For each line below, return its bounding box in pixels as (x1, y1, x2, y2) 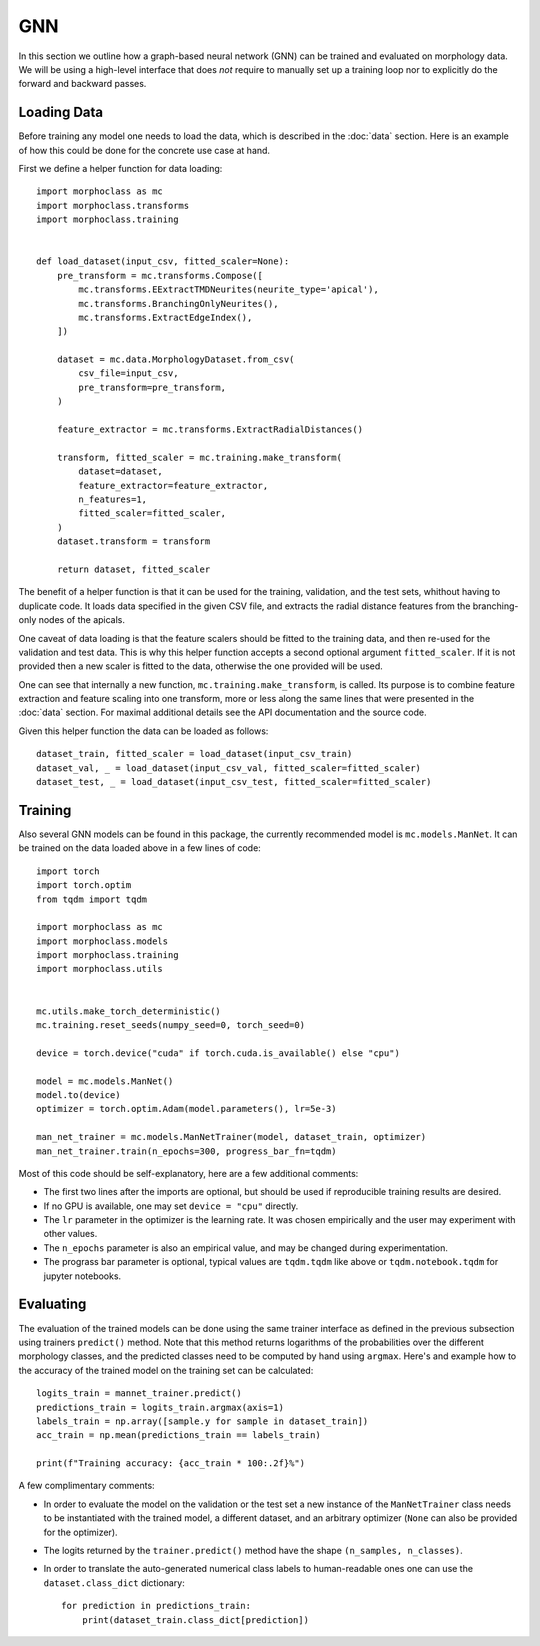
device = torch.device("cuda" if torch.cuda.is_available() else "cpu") (36, 1047, 400, 1059)
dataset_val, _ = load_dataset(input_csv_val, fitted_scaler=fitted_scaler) (36, 762, 422, 774)
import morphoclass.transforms (36, 200, 190, 211)
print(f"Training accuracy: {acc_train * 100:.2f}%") (36, 1458, 305, 1469)
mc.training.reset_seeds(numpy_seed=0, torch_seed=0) (36, 1020, 305, 1031)
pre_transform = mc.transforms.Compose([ (56, 270, 264, 281)
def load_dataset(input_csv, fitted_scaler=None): (36, 256, 290, 267)
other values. (43, 1228, 98, 1240)
